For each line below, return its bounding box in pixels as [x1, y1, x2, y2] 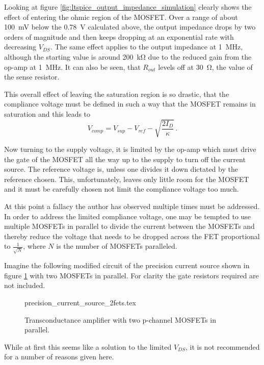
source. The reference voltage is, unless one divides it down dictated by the [4, 164, 238, 174]
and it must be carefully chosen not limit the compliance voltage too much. [4, 184, 239, 194]
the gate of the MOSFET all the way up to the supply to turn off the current [4, 153, 246, 164]
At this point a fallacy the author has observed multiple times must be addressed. [4, 201, 260, 212]
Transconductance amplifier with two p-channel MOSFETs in [24, 314, 216, 325]
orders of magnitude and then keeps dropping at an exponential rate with [4, 31, 234, 42]
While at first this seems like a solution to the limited [4, 341, 172, 352]
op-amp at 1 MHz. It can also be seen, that [4, 61, 141, 72]
